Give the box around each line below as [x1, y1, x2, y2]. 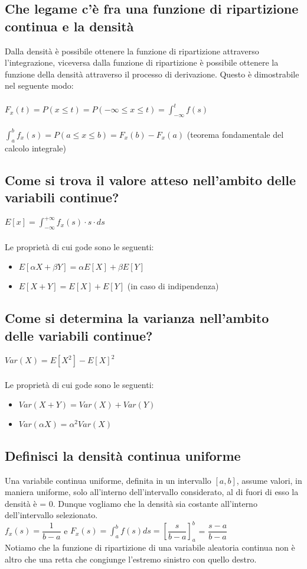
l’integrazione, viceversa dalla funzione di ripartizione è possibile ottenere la [5, 56, 279, 69]
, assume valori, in [236, 474, 302, 486]
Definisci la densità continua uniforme [5, 446, 241, 464]
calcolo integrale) [5, 141, 66, 154]
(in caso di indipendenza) [127, 280, 219, 292]
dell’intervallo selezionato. [5, 509, 98, 521]
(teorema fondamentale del [187, 128, 284, 140]
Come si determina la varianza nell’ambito [5, 309, 269, 327]
